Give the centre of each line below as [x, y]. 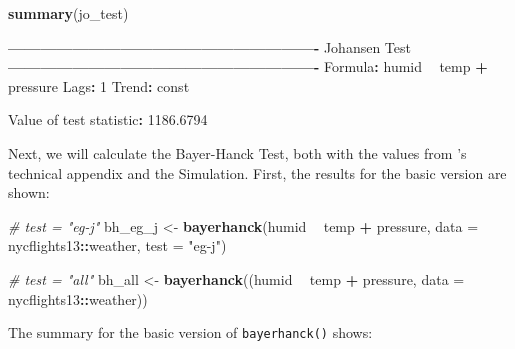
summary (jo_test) [68, 13]
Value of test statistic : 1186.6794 [108, 119]
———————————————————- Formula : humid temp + [248, 66]
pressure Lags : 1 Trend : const [99, 85]
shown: [29, 192]
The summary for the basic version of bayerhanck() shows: [190, 332]
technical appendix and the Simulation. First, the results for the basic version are [257, 172]
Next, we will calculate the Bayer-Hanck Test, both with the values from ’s [237, 152]
